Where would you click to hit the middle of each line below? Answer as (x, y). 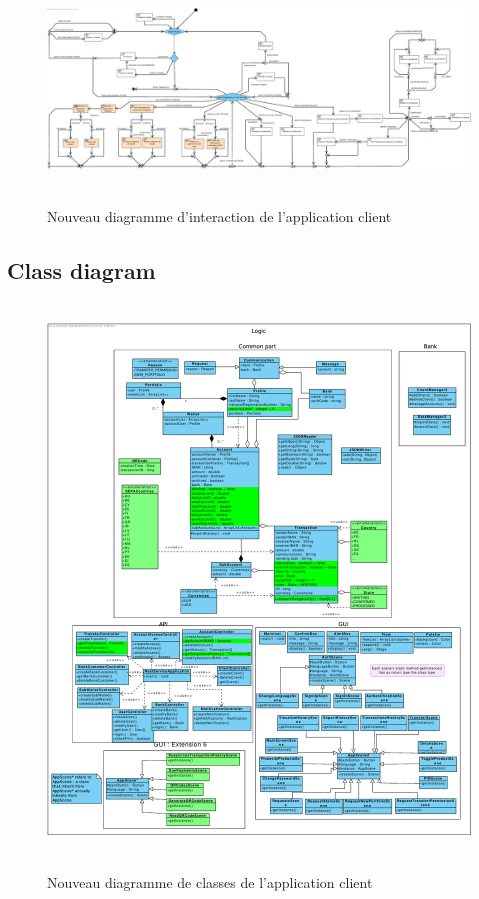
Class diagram (81, 270)
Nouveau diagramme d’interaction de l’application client (219, 216)
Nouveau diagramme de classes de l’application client (210, 881)
